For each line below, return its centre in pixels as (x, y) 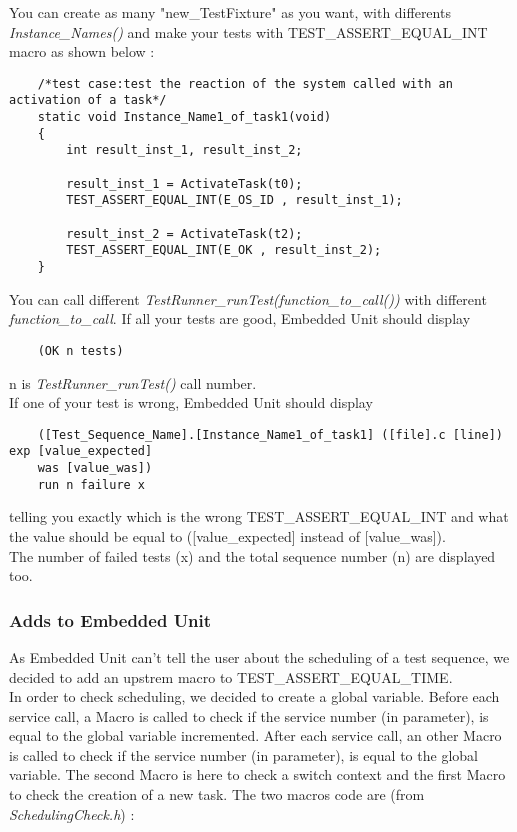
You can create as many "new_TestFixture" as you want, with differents (230, 12)
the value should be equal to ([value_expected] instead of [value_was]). (227, 535)
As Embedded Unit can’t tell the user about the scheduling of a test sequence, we (259, 656)
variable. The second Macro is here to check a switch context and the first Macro (257, 774)
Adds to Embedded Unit (110, 619)
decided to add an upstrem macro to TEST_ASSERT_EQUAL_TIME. (231, 676)
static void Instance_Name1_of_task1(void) (184, 117)
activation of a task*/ (88, 100)
